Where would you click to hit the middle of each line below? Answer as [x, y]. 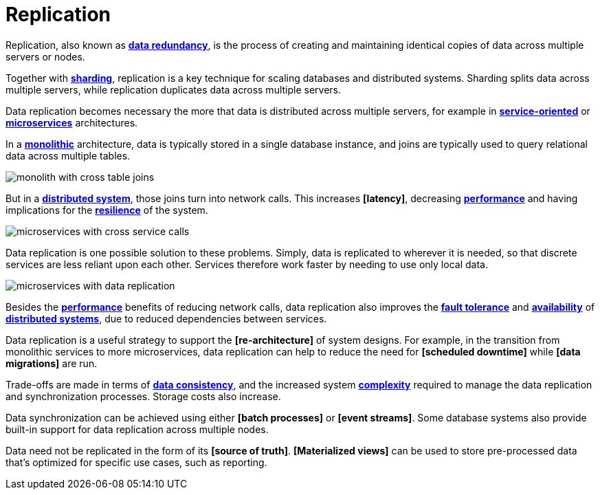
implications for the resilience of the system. [107, 210]
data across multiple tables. [68, 155]
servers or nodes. [45, 56]
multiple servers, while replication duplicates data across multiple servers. [174, 89]
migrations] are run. [52, 363]
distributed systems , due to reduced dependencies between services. [166, 318]
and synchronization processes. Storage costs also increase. [143, 396]
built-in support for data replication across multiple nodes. [137, 429]
